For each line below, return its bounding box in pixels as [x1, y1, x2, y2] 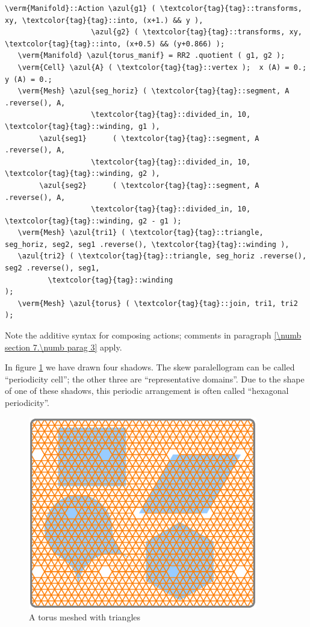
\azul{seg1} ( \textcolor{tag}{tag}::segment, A [39, 134, 259, 143]
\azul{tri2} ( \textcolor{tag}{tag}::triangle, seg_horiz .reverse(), [17, 252, 307, 261]
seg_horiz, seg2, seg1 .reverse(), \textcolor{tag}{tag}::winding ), [5, 240, 290, 249]
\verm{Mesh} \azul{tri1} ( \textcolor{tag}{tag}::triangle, [17, 228, 264, 237]
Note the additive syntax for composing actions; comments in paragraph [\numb [5, 329, 302, 342]
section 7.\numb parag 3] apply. [5, 340, 122, 353]
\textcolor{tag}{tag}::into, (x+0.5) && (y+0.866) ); [5, 39, 225, 48]
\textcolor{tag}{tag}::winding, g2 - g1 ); [5, 216, 182, 225]
